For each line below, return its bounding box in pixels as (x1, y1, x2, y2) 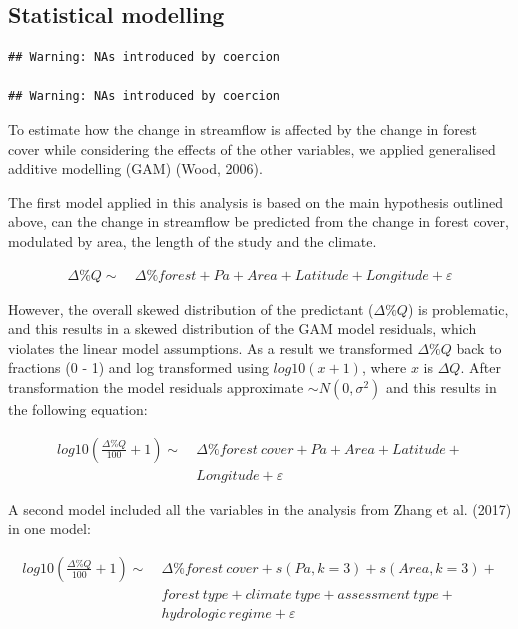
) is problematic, (407, 298, 509, 319)
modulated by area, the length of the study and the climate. (8, 230, 377, 251)
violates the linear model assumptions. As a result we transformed (8, 337, 413, 358)
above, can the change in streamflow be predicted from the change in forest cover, (8, 211, 509, 232)
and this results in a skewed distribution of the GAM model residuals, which (8, 318, 477, 339)
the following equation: (8, 398, 148, 419)
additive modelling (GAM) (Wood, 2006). (8, 158, 263, 179)
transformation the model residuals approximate (8, 376, 304, 397)
